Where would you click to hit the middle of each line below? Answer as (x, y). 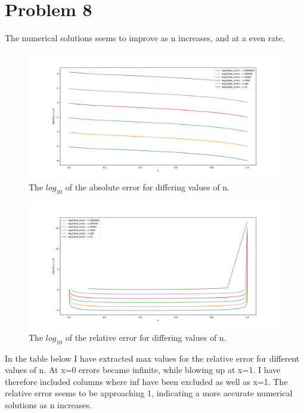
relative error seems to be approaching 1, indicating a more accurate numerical (149, 393)
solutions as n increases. (48, 404)
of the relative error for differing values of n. (146, 337)
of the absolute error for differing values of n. (148, 187)
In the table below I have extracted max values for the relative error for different (152, 358)
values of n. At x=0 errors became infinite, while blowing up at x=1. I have (143, 370)
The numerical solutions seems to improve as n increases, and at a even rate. (145, 38)
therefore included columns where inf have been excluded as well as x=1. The (146, 381)
